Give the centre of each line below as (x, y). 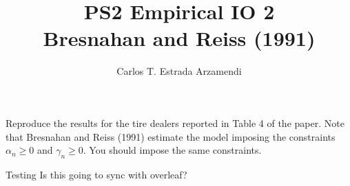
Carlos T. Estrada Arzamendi (179, 71)
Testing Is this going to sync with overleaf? (96, 174)
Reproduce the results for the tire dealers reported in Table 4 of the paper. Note (175, 123)
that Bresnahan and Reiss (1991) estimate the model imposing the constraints (171, 136)
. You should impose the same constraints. (172, 150)
